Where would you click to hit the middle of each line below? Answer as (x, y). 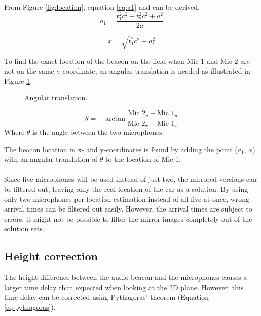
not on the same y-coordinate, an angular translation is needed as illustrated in (127, 71)
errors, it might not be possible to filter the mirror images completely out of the (128, 218)
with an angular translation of (51, 159)
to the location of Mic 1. (143, 159)
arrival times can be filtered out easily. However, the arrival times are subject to (128, 209)
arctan (115, 118)
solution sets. (24, 229)
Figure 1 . (18, 80)
